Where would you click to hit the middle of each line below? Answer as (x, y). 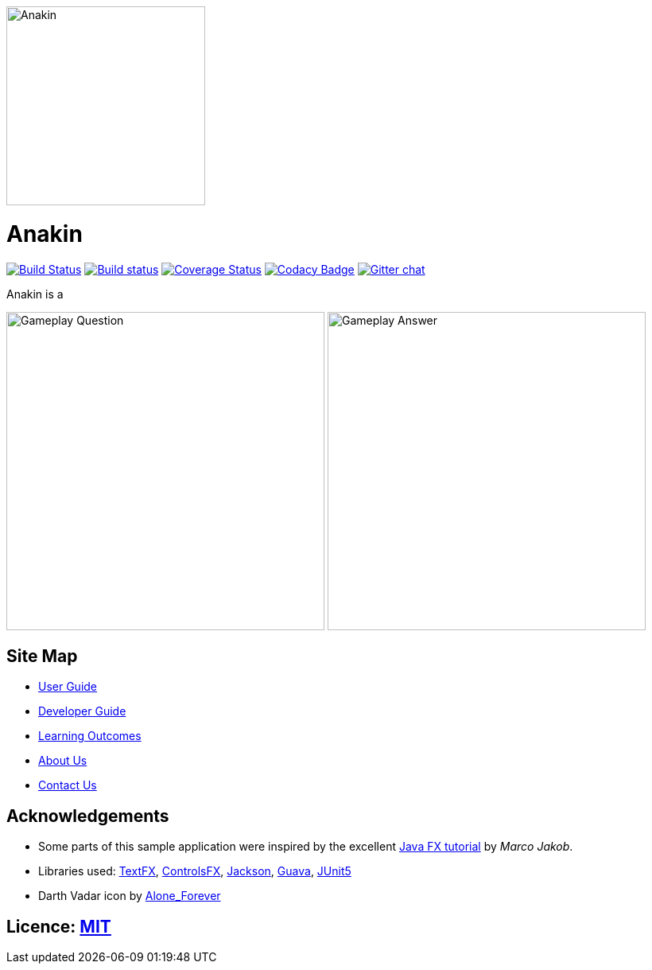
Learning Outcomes (90, 736)
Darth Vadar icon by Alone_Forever (130, 896)
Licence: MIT (59, 926)
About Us (63, 761)
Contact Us (68, 785)
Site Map (42, 656)
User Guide (68, 687)
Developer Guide (82, 711)
